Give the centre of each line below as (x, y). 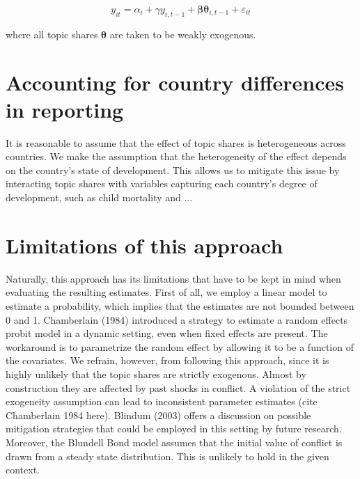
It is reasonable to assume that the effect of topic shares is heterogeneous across (176, 142)
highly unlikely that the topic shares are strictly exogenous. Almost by (156, 374)
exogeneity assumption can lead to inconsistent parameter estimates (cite (162, 401)
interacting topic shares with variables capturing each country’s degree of (162, 183)
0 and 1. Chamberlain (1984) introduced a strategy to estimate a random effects (177, 319)
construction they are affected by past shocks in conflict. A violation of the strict (178, 387)
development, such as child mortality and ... (99, 197)
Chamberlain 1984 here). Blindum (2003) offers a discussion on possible (158, 415)
